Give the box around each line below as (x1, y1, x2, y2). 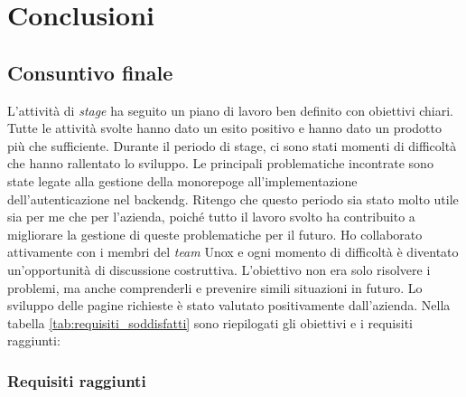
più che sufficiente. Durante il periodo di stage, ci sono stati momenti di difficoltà (7, 136, 457, 155)
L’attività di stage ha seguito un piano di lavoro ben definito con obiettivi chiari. (7, 100, 454, 119)
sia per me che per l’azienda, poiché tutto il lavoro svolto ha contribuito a (7, 207, 415, 226)
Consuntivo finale (7, 58, 173, 86)
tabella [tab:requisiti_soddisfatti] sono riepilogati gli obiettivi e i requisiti (7, 313, 413, 332)
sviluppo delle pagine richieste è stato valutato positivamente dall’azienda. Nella (7, 296, 451, 315)
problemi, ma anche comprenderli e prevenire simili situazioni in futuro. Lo (7, 278, 423, 297)
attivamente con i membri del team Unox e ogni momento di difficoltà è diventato (7, 242, 459, 261)
